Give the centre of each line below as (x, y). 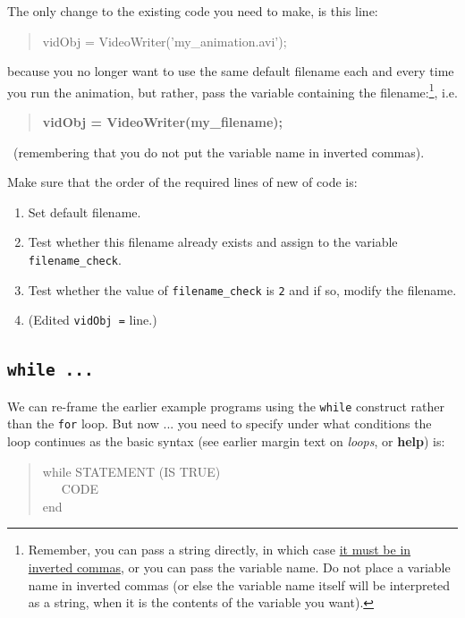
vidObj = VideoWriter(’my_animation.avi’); (165, 41)
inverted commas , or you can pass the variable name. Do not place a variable (239, 567)
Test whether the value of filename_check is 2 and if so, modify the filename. (242, 289)
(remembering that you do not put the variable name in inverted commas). (219, 152)
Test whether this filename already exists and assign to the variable (213, 242)
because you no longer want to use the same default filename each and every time (231, 71)
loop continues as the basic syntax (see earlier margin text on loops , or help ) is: (226, 441)
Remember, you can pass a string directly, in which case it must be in (220, 550)
